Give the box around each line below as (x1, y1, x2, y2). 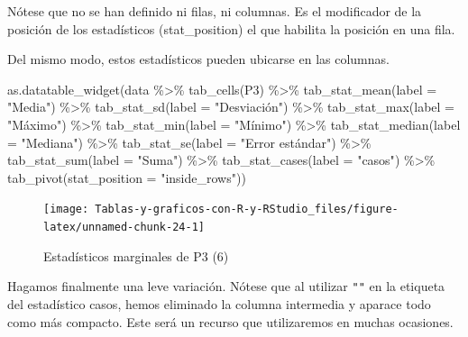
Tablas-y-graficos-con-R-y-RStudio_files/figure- (95, 203, 399, 216)
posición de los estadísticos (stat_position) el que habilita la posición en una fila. (7, 19, 455, 38)
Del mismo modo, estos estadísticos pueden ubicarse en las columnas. (7, 50, 390, 68)
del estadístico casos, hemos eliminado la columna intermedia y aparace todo (7, 294, 431, 313)
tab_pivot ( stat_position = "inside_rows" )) (7, 168, 246, 187)
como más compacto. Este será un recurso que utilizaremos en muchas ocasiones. (7, 312, 454, 331)
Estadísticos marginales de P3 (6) (43, 246, 229, 265)
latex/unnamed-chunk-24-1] (43, 221, 205, 233)
